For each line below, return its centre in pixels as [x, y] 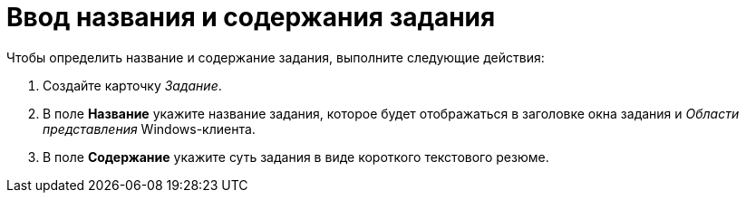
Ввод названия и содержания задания [251, 17]
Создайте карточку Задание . [132, 85]
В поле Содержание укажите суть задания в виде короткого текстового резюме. [296, 157]
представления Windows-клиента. [149, 129]
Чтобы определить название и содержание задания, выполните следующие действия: [276, 57]
